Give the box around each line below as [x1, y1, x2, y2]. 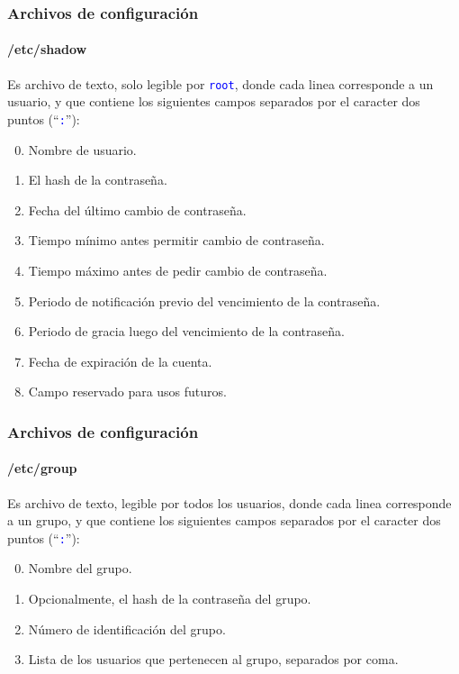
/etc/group [7, 459, 77, 478]
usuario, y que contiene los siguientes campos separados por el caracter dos [7, 92, 420, 111]
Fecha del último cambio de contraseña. [28, 200, 247, 219]
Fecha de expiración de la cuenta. [28, 351, 212, 370]
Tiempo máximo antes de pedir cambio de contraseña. [28, 260, 328, 279]
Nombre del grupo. [28, 559, 132, 578]
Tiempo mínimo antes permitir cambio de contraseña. [28, 231, 325, 250]
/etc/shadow [7, 40, 87, 59]
